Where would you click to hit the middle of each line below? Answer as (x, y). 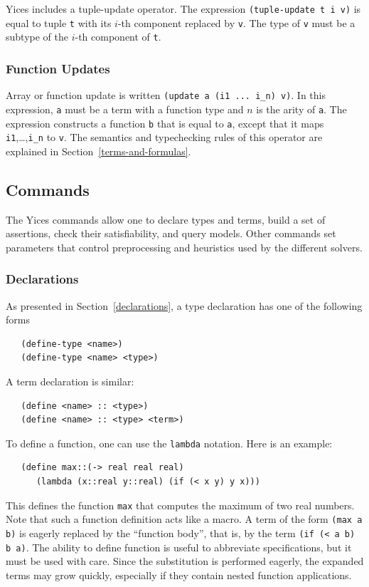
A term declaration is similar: (70, 381)
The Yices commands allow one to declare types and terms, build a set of (166, 219)
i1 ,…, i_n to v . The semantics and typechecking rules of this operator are (164, 137)
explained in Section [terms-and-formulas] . (98, 151)
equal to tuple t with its (59, 22)
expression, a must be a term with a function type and (125, 109)
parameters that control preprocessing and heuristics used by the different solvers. (184, 247)
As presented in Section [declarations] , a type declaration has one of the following (184, 305)
